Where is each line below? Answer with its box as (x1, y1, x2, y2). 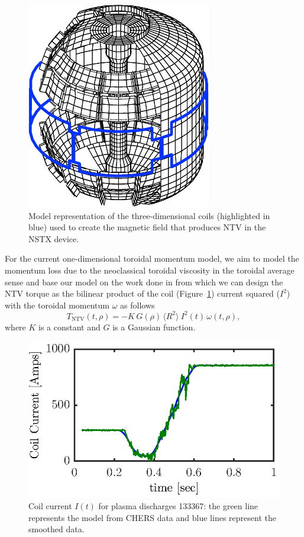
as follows (120, 298, 155, 311)
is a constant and (38, 320, 101, 333)
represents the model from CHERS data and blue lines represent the (28, 511, 276, 523)
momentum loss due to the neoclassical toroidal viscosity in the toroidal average (5, 263, 295, 276)
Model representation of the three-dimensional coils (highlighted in (28, 209, 270, 221)
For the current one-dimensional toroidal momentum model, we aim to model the (5, 252, 299, 265)
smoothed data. (28, 523, 85, 535)
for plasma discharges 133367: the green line (98, 500, 258, 512)
